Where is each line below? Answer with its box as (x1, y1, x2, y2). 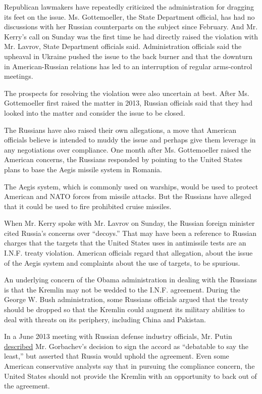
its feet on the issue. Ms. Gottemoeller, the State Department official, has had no (4, 11, 255, 22)
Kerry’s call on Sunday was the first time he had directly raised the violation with (4, 31, 258, 41)
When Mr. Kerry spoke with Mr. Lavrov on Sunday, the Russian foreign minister (4, 218, 255, 228)
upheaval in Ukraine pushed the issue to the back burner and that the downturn (4, 51, 252, 61)
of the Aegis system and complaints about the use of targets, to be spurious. (4, 257, 240, 268)
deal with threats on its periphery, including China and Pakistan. (4, 314, 206, 324)
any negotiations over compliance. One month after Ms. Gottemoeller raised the (4, 144, 251, 155)
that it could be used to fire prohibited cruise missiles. (4, 201, 172, 211)
